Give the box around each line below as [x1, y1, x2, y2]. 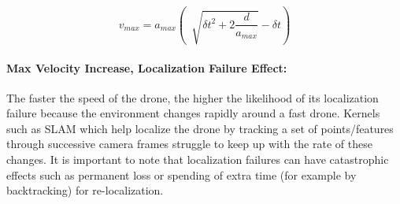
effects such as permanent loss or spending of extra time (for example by [6, 166, 357, 183]
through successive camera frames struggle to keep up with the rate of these [6, 135, 372, 152]
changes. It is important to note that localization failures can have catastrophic [6, 151, 389, 168]
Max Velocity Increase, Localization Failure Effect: [6, 59, 287, 76]
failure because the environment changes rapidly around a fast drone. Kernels [6, 105, 380, 121]
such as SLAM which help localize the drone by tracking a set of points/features [6, 120, 394, 136]
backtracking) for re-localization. [6, 182, 164, 198]
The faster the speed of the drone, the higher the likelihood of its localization [6, 89, 379, 106]
